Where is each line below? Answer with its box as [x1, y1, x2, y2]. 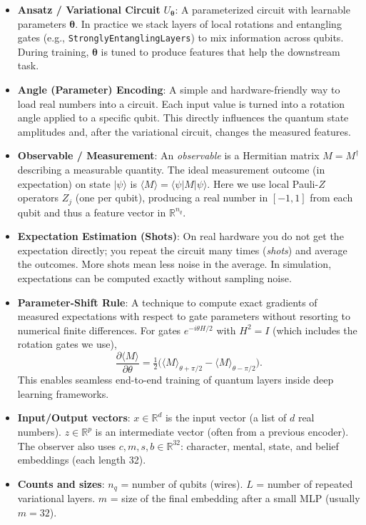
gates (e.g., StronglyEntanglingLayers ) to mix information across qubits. [17, 30, 344, 45]
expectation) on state [17, 176, 111, 191]
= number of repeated [256, 476, 353, 491]
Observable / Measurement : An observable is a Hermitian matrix [17, 148, 320, 163]
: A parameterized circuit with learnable [175, 2, 350, 16]
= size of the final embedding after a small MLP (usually [110, 491, 360, 506]
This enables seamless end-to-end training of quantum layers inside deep [17, 372, 334, 387]
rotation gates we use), [17, 336, 117, 351]
